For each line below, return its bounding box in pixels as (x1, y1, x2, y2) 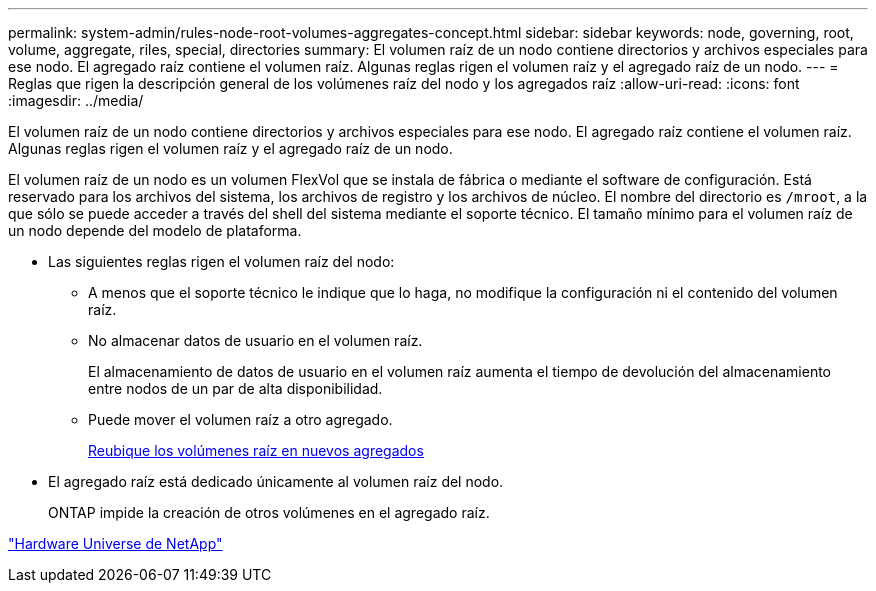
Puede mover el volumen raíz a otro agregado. (88, 411, 393, 428)
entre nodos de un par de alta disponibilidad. (88, 380, 383, 397)
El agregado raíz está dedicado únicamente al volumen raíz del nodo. (48, 473, 504, 490)
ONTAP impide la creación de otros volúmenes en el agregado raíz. (48, 504, 490, 521)
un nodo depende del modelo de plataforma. (8, 222, 302, 239)
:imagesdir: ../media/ (8, 92, 144, 109)
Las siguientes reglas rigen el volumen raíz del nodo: (48, 253, 395, 270)
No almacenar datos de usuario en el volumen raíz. (88, 332, 423, 349)
